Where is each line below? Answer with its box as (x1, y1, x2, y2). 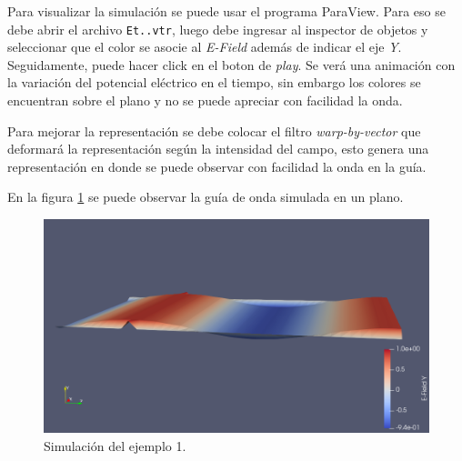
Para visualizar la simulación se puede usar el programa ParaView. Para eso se (7, 2, 446, 20)
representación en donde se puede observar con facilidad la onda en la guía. (7, 156, 427, 175)
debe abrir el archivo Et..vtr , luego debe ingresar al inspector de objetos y (7, 19, 428, 38)
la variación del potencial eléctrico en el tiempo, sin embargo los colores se (7, 73, 421, 92)
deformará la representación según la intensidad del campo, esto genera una (7, 139, 429, 158)
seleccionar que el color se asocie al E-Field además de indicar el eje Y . (7, 37, 402, 56)
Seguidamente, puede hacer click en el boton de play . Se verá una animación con (7, 55, 456, 74)
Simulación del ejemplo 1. (44, 436, 186, 455)
